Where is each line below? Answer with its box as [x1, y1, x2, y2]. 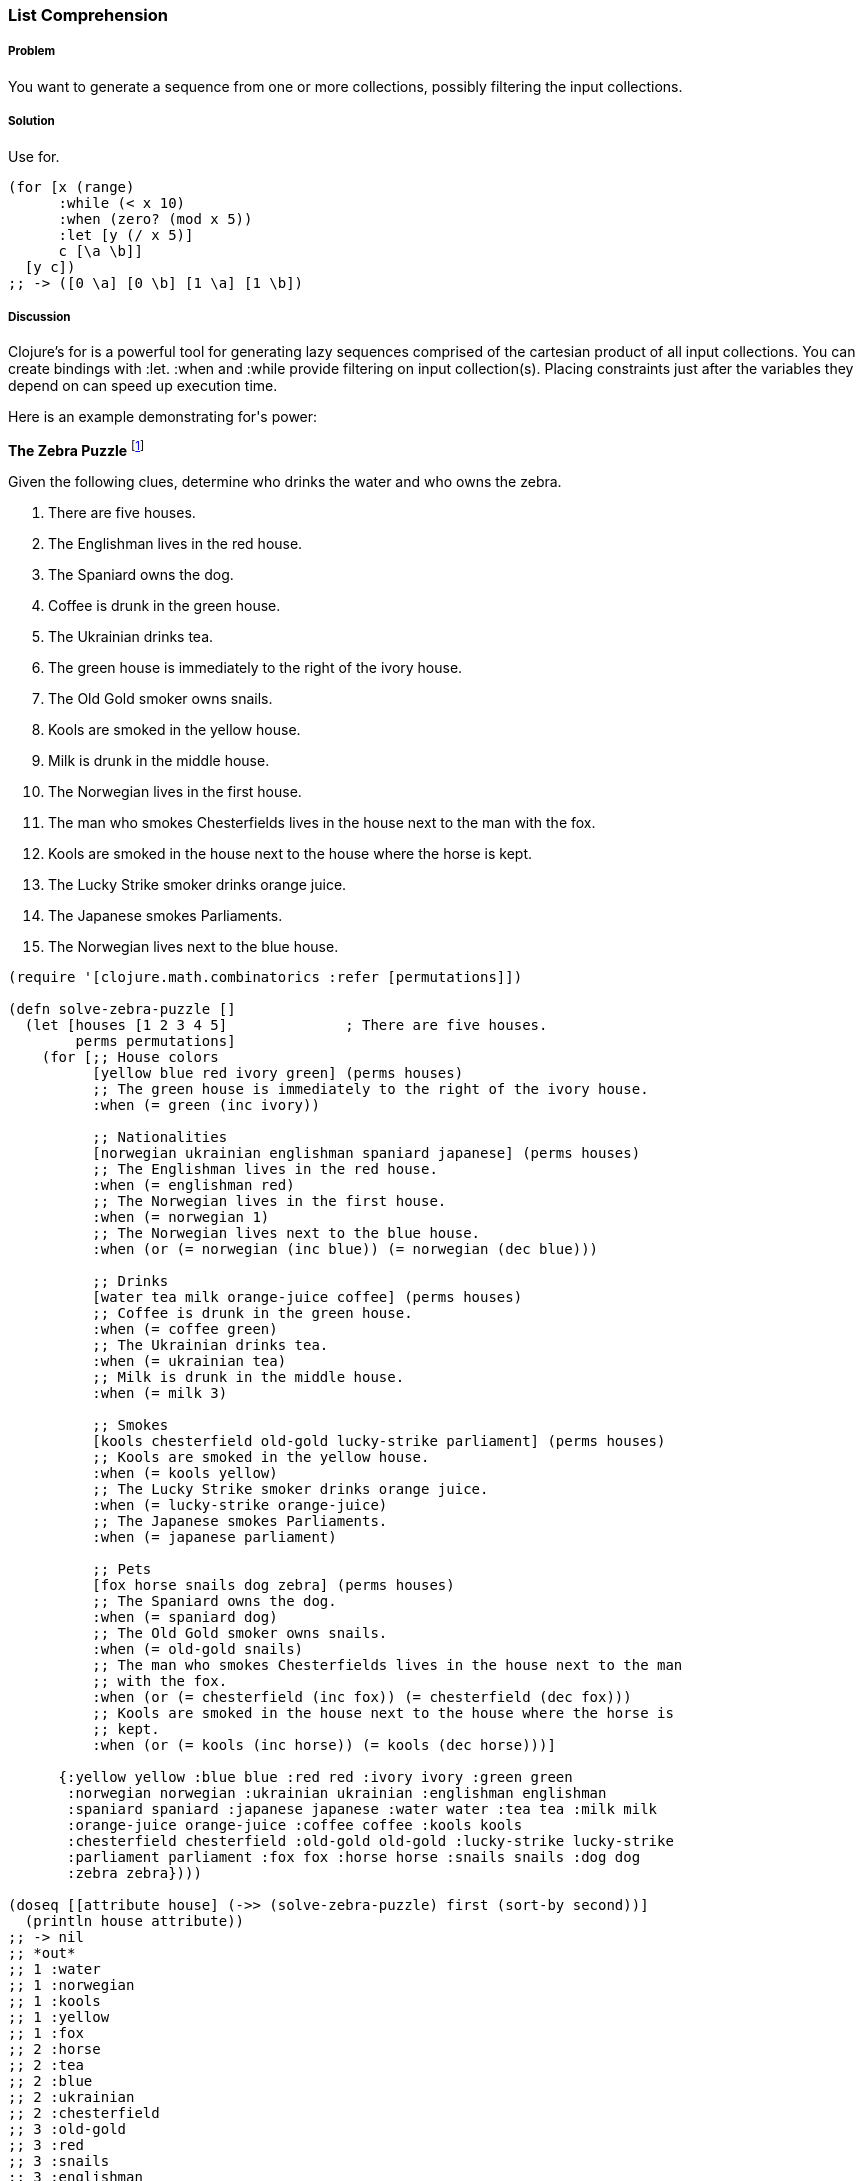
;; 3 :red [8, 2137, 84, 2153]
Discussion [8, 309, 71, 324]
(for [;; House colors [41, 1049, 219, 1065]
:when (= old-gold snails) [92, 1641, 304, 1657]
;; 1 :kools [8, 1993, 101, 2009]
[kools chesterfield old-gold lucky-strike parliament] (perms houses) [92, 1433, 666, 1449]
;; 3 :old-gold [8, 2121, 127, 2137]
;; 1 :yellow [8, 2009, 110, 2025]
